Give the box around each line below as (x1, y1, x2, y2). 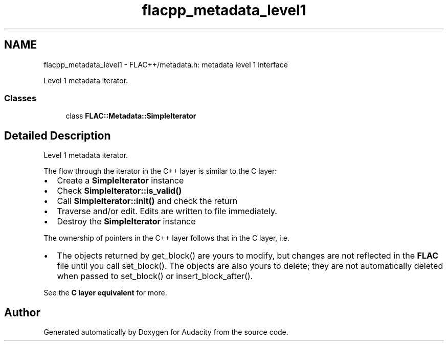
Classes (4, 93, 37, 103)
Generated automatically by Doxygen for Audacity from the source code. (43, 328, 288, 337)
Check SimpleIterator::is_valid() (57, 186, 182, 196)
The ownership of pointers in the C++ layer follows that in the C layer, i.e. (43, 234, 289, 243)
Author (4, 306, 40, 319)
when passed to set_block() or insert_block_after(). (57, 271, 253, 282)
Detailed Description (4, 129, 111, 142)
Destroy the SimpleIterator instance (57, 216, 196, 227)
